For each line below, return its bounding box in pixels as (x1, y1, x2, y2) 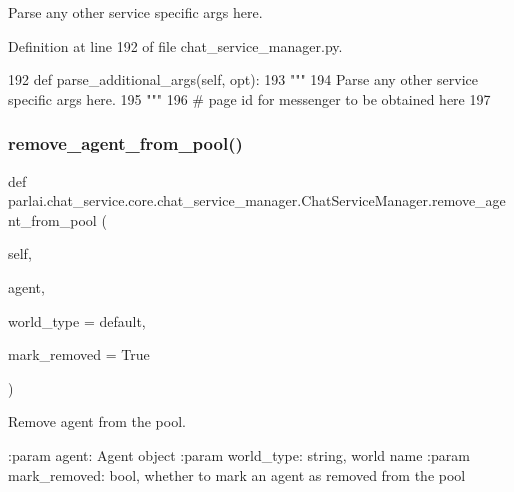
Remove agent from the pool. (8, 411, 186, 432)
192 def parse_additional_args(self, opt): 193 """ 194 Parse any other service (8, 69, 478, 90)
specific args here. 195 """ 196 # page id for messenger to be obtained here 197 (8, 88, 491, 109)
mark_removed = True (8, 344, 150, 365)
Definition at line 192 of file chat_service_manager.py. (8, 35, 343, 56)
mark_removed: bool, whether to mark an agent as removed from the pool (8, 464, 466, 485)
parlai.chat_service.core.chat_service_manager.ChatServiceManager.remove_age (8, 190, 506, 211)
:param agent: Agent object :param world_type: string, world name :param (8, 444, 470, 465)
